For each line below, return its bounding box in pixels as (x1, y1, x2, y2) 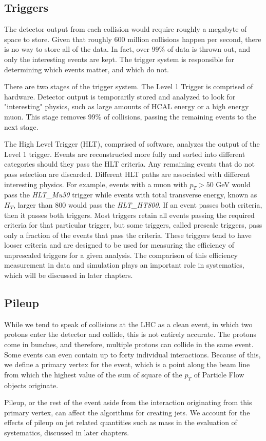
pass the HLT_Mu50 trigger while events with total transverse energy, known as (4, 189, 257, 200)
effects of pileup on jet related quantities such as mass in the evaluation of (4, 417, 237, 428)
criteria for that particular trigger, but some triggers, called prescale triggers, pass (4, 219, 262, 230)
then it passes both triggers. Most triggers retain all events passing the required (4, 209, 255, 220)
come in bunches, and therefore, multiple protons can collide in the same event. (4, 339, 254, 350)
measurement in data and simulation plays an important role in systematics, (4, 259, 244, 270)
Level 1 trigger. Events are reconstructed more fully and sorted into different (4, 148, 245, 159)
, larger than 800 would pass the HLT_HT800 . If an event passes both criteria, (13, 199, 262, 210)
